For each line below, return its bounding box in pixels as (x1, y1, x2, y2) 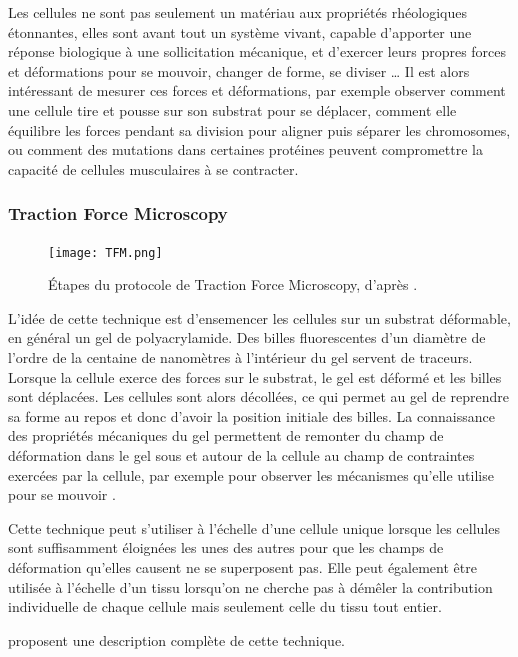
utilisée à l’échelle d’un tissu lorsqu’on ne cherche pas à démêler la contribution (8, 576, 493, 597)
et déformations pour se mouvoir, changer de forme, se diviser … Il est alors (8, 60, 470, 81)
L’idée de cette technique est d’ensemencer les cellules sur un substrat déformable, (8, 307, 511, 328)
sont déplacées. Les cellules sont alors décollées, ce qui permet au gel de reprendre (8, 386, 509, 407)
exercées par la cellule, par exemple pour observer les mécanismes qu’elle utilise (8, 464, 494, 485)
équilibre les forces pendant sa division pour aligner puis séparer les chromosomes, (8, 119, 511, 140)
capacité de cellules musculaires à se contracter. (8, 158, 299, 179)
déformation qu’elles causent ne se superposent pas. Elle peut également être (8, 556, 477, 577)
